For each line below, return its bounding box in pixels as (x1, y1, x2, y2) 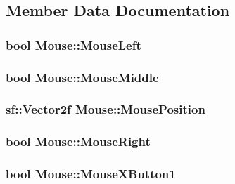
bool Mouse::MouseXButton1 (6, 165, 176, 183)
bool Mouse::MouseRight (6, 133, 151, 150)
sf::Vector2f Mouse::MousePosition (6, 100, 205, 118)
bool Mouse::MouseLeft (6, 36, 141, 53)
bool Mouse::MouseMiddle (6, 68, 159, 86)
